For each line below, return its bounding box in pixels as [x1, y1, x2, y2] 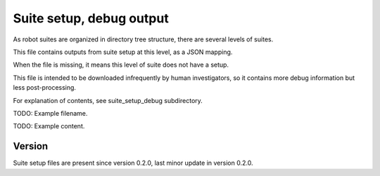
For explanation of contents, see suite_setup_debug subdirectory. [13, 96, 203, 104]
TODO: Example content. [13, 122, 85, 130]
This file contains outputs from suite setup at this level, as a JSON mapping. [13, 48, 233, 56]
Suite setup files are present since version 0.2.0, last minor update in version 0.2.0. [13, 158, 253, 168]
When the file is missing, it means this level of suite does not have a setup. [13, 60, 229, 69]
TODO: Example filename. [13, 109, 88, 117]
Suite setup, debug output [13, 11, 169, 26]
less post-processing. [13, 83, 77, 92]
